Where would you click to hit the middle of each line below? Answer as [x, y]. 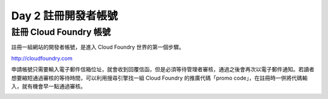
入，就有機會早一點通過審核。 [49, 86]
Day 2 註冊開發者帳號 [64, 16]
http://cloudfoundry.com [42, 58]
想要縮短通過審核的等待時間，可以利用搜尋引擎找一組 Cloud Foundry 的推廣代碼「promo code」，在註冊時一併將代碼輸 [159, 78]
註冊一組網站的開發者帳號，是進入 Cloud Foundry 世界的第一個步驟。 [98, 47]
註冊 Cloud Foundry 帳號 [61, 32]
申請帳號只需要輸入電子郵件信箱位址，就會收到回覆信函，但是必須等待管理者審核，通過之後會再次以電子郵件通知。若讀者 [163, 69]
